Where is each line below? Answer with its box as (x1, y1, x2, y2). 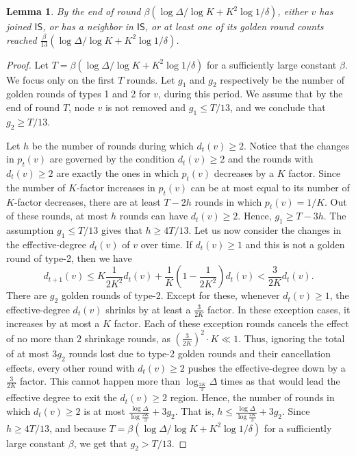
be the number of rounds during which (31, 138, 194, 152)
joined (6, 19, 31, 33)
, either (277, 4, 308, 18)
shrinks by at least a (105, 302, 191, 316)
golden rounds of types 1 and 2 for (6, 86, 151, 101)
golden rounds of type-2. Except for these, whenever (61, 288, 280, 302)
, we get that (73, 435, 127, 450)
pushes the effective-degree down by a (188, 360, 346, 374)
